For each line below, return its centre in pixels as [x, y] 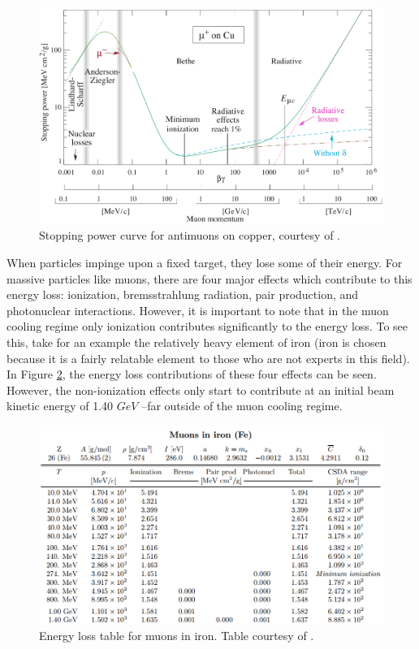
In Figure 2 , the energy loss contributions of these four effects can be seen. [192, 374]
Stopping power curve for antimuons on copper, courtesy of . [190, 235]
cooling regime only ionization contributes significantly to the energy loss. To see [207, 326]
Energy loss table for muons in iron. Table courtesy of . [177, 635]
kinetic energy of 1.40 [60, 406]
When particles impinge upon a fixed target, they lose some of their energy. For [205, 263]
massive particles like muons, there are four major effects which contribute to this [209, 278]
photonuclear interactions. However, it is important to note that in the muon [198, 310]
